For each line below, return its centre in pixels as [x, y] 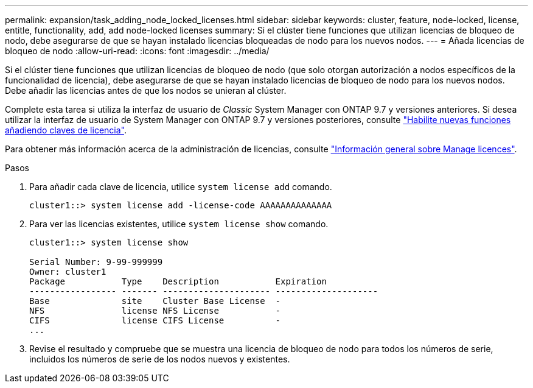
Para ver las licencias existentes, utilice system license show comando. [179, 224]
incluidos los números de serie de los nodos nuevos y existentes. [160, 359]
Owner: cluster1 [68, 272]
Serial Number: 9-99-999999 [96, 262]
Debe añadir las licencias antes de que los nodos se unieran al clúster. [146, 90]
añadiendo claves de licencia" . [66, 130]
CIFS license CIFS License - [155, 320]
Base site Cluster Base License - [155, 301]
